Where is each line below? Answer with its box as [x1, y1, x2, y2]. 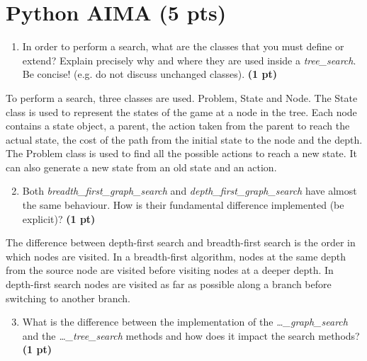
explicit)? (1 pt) [22, 211, 96, 226]
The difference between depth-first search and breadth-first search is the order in [6, 235, 356, 250]
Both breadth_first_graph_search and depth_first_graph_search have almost [22, 183, 357, 198]
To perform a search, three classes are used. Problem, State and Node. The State [6, 90, 358, 105]
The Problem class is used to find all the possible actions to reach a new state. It [6, 146, 357, 161]
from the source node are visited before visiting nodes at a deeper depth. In [6, 263, 334, 277]
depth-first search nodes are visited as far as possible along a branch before [6, 277, 332, 292]
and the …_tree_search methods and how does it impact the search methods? [22, 328, 360, 343]
